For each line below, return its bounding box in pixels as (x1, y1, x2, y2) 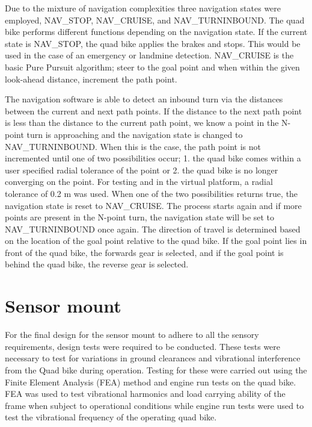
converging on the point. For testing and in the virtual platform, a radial (5, 175, 273, 188)
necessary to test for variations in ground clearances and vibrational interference (5, 352, 301, 364)
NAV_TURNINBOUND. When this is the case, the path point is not (5, 140, 261, 152)
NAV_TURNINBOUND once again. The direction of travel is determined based (5, 222, 301, 235)
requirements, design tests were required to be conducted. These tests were (5, 340, 281, 352)
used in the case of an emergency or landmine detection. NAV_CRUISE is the (5, 49, 294, 61)
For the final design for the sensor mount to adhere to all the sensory (5, 328, 259, 341)
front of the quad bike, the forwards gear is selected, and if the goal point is (5, 246, 284, 258)
